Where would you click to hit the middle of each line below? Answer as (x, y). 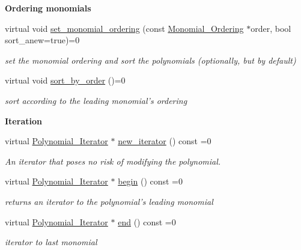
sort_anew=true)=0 (42, 40)
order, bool (271, 28)
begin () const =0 (150, 181)
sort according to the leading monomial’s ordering (96, 100)
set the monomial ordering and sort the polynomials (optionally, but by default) (150, 60)
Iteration (23, 120)
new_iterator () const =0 (165, 141)
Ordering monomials (48, 8)
